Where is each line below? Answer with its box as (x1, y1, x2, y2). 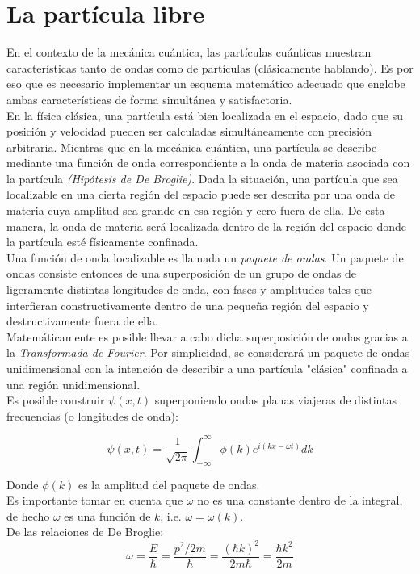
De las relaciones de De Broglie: (6, 523, 164, 540)
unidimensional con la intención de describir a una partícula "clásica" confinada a (6, 360, 408, 376)
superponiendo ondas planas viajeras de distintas (154, 392, 397, 409)
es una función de (64, 507, 151, 524)
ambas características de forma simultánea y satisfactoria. (6, 90, 292, 107)
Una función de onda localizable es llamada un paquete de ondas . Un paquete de (6, 249, 404, 266)
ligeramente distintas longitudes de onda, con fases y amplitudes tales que (6, 281, 372, 298)
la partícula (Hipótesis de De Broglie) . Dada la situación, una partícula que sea (6, 170, 398, 186)
